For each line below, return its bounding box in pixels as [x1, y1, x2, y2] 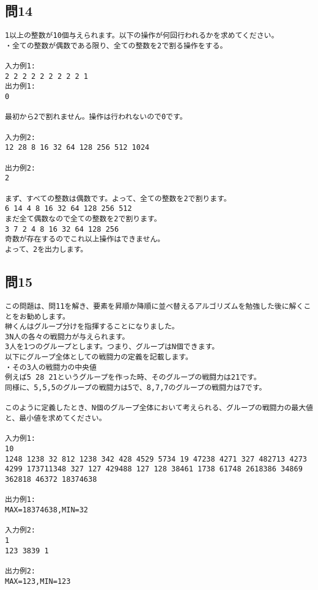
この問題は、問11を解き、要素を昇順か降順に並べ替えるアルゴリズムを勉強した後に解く [5, 301, 304, 311]
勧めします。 [26, 312, 70, 321]
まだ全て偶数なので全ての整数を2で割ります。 [5, 215, 161, 224]
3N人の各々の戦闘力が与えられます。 [5, 332, 130, 341]
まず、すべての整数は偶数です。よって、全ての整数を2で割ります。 [5, 194, 231, 203]
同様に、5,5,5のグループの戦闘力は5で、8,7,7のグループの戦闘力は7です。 [5, 383, 267, 393]
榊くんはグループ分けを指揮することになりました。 [5, 322, 179, 331]
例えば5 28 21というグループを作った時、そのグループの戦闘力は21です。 [5, 373, 261, 382]
